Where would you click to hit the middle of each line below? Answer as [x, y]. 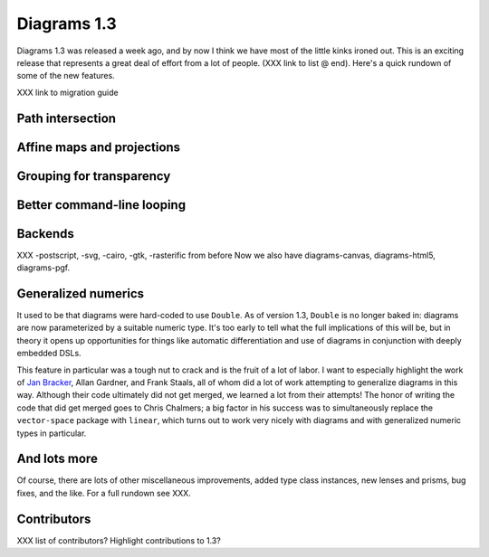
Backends [45, 234]
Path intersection [67, 118]
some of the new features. [66, 76]
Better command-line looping [101, 205]
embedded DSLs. [49, 354]
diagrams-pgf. [43, 268]
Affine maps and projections [99, 147]
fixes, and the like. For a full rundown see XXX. [104, 493]
